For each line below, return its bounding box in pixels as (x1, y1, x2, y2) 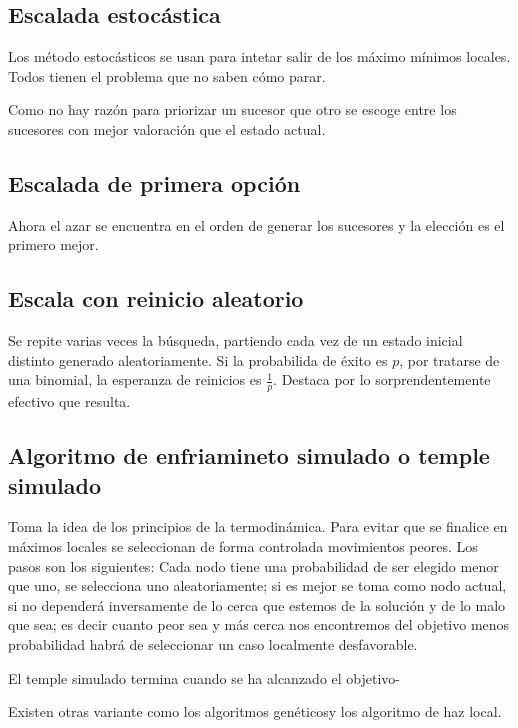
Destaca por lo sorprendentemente (281, 369, 491, 390)
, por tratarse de (399, 349, 500, 370)
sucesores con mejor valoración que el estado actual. (8, 118, 326, 139)
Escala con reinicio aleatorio (8, 283, 304, 314)
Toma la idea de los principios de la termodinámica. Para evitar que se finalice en (8, 516, 508, 537)
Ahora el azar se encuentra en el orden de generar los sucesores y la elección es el (8, 214, 505, 235)
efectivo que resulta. (8, 391, 131, 412)
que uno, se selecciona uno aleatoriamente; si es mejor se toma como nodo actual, (8, 575, 507, 596)
